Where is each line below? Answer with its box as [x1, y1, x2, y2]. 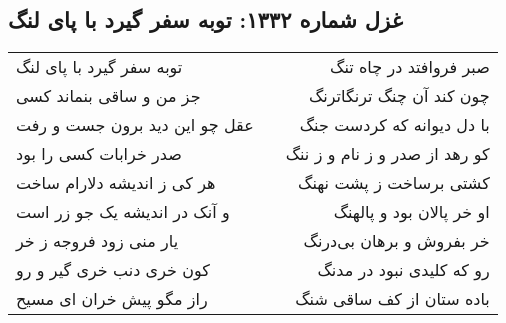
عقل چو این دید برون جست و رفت [16, 113, 254, 137]
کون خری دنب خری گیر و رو [16, 258, 210, 282]
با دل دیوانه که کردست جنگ [299, 113, 490, 137]
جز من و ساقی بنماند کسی [16, 84, 201, 108]
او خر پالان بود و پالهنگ [333, 200, 490, 224]
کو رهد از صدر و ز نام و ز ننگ [285, 142, 490, 166]
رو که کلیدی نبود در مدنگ [317, 258, 490, 282]
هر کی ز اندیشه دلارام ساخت [16, 171, 216, 195]
